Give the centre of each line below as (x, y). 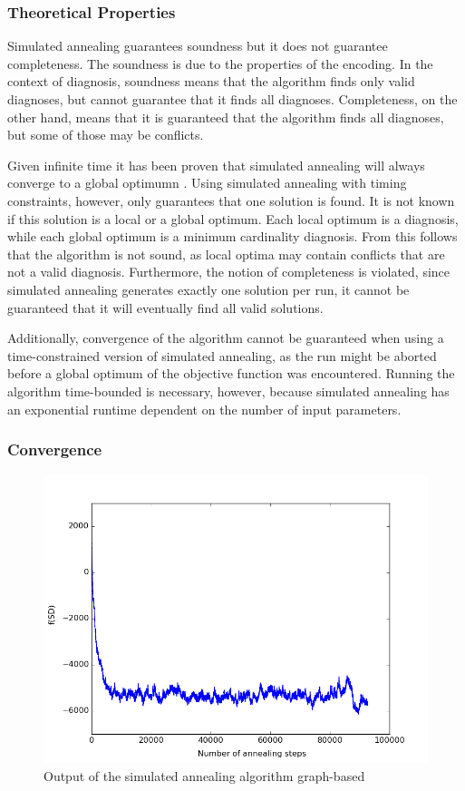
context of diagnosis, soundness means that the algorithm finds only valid (211, 81)
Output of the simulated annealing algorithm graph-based (204, 775)
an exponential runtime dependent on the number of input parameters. (204, 409)
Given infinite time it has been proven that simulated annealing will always (216, 165)
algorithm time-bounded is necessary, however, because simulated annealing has (228, 391)
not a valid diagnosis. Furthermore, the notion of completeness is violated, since (229, 272)
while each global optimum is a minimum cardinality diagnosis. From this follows (232, 236)
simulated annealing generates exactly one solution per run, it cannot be (208, 289)
